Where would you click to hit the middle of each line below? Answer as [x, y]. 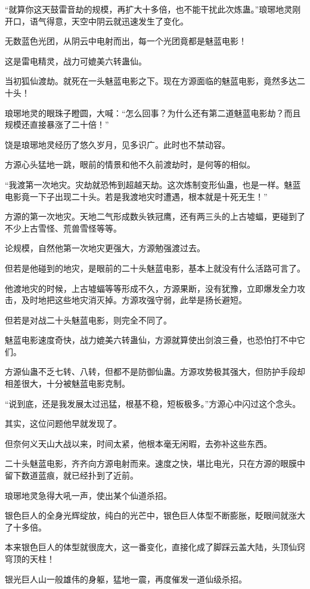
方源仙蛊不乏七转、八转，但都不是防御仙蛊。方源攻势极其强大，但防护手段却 [155, 371]
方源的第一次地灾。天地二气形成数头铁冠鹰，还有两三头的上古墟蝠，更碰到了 [155, 216]
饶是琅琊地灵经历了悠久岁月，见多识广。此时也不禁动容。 [117, 144]
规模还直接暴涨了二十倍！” [57, 124]
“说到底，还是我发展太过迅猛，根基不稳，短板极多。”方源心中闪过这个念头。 [153, 403]
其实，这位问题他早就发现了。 [63, 423]
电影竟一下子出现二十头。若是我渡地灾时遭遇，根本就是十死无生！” [136, 196]
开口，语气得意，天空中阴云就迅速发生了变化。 [97, 21]
